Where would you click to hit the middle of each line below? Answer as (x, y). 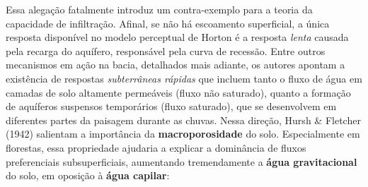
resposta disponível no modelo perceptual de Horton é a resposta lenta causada (177, 37)
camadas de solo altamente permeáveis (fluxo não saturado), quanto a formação (178, 92)
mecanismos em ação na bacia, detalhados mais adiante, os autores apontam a (176, 65)
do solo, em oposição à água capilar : (88, 175)
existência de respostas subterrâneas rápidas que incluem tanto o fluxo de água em (184, 78)
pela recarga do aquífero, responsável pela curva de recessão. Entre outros (166, 50)
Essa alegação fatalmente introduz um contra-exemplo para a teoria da (159, 9)
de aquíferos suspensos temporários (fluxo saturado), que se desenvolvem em (171, 106)
